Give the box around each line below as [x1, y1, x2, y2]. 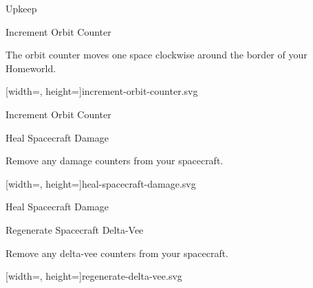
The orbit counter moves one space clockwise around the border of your [6, 47, 307, 62]
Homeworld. [6, 60, 56, 75]
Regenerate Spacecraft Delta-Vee [6, 222, 144, 236]
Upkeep [6, 1, 37, 15]
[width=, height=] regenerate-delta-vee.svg [6, 269, 182, 283]
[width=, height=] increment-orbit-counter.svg [6, 84, 198, 98]
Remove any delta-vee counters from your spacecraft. [6, 245, 229, 260]
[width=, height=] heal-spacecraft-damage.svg [6, 176, 196, 190]
